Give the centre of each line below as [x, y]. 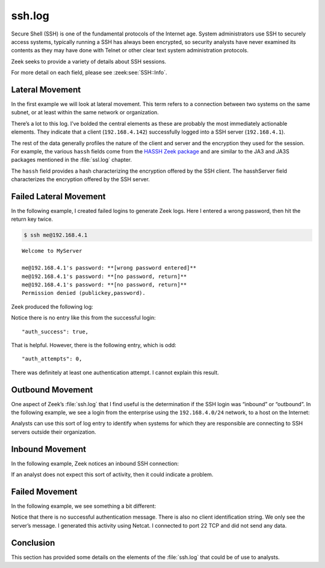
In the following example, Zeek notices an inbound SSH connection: [95, 463]
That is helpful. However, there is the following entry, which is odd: [94, 345]
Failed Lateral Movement [58, 196]
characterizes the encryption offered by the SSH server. [80, 179]
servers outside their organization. [54, 432]
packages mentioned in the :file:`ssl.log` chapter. [72, 160]
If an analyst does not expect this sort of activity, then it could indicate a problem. [112, 475]
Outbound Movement [52, 390]
